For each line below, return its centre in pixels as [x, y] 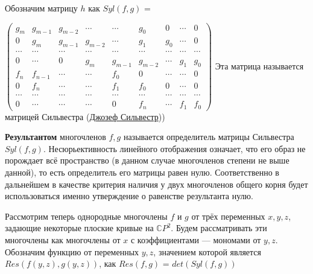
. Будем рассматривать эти [219, 228]
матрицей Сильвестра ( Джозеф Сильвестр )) [85, 116]
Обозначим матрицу [41, 8]
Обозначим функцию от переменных [72, 251]
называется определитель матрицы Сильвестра [209, 137]
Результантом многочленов [55, 137]
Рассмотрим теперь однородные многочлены [86, 216]
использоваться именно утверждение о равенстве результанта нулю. [129, 196]
